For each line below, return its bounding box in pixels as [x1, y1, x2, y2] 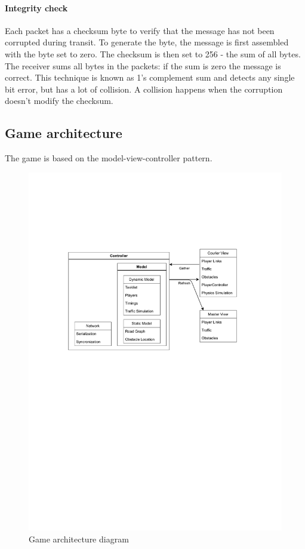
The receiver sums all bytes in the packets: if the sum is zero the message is [5, 59, 281, 72]
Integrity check [5, 1, 68, 14]
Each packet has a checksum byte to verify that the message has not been [5, 24, 275, 36]
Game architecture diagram [29, 533, 129, 545]
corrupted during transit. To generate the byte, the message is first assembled [5, 36, 289, 48]
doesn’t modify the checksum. [5, 94, 113, 107]
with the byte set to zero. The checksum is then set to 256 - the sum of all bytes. [5, 47, 301, 60]
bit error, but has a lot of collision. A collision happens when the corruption [5, 82, 283, 95]
